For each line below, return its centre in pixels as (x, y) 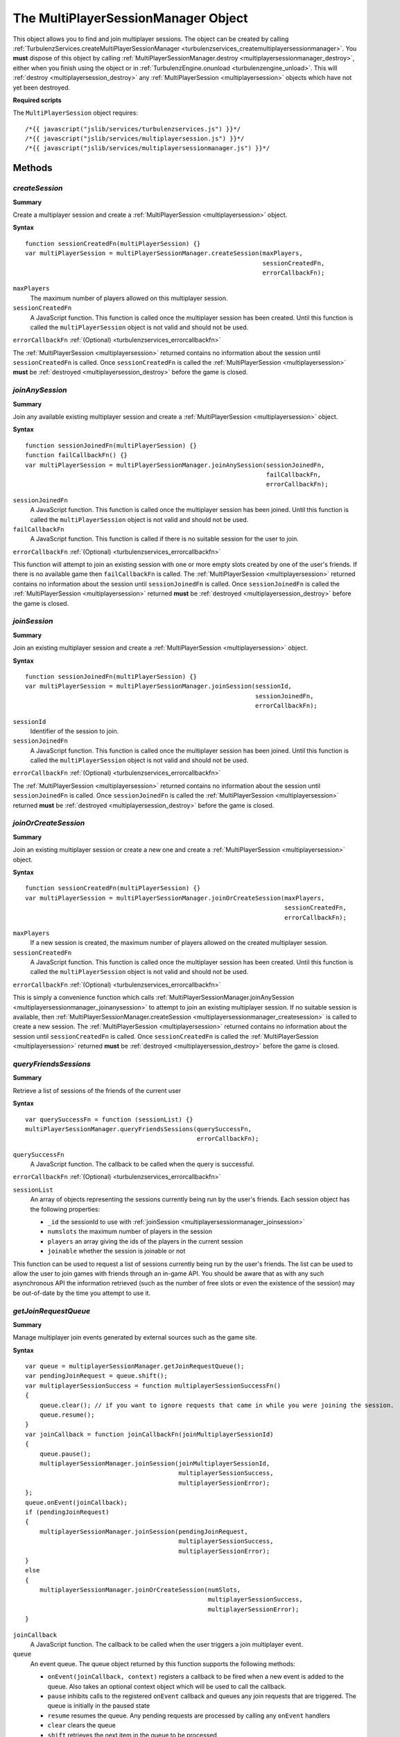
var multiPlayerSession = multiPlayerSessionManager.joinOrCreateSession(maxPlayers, (175, 898)
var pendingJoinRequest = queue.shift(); (96, 1376)
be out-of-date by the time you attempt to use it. (82, 1293)
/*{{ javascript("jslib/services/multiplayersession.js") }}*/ (135, 139)
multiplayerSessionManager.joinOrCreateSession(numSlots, (140, 1590)
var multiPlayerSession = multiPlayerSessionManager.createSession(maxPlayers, (164, 253)
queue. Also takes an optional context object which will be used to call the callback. (167, 1686)
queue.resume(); (67, 1415)
